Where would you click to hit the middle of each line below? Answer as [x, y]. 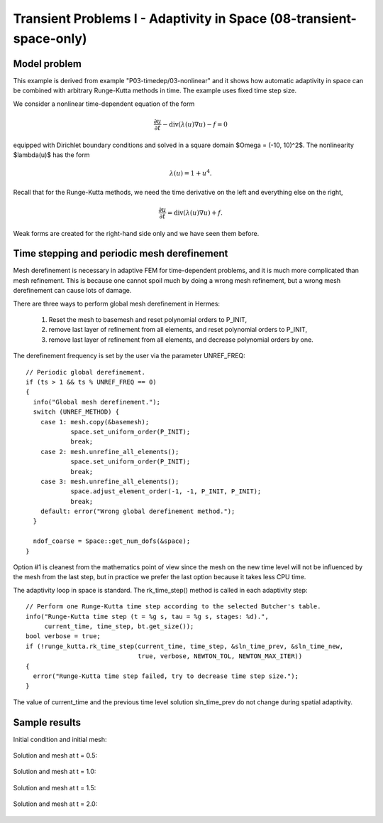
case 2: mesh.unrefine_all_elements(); [110, 452]
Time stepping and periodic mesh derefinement [121, 253]
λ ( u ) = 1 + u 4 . [190, 173]
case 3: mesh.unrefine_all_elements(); [110, 481]
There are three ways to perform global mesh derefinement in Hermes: [116, 303]
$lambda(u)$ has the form [51, 155]
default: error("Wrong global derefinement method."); [138, 511]
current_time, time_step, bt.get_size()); [119, 626]
